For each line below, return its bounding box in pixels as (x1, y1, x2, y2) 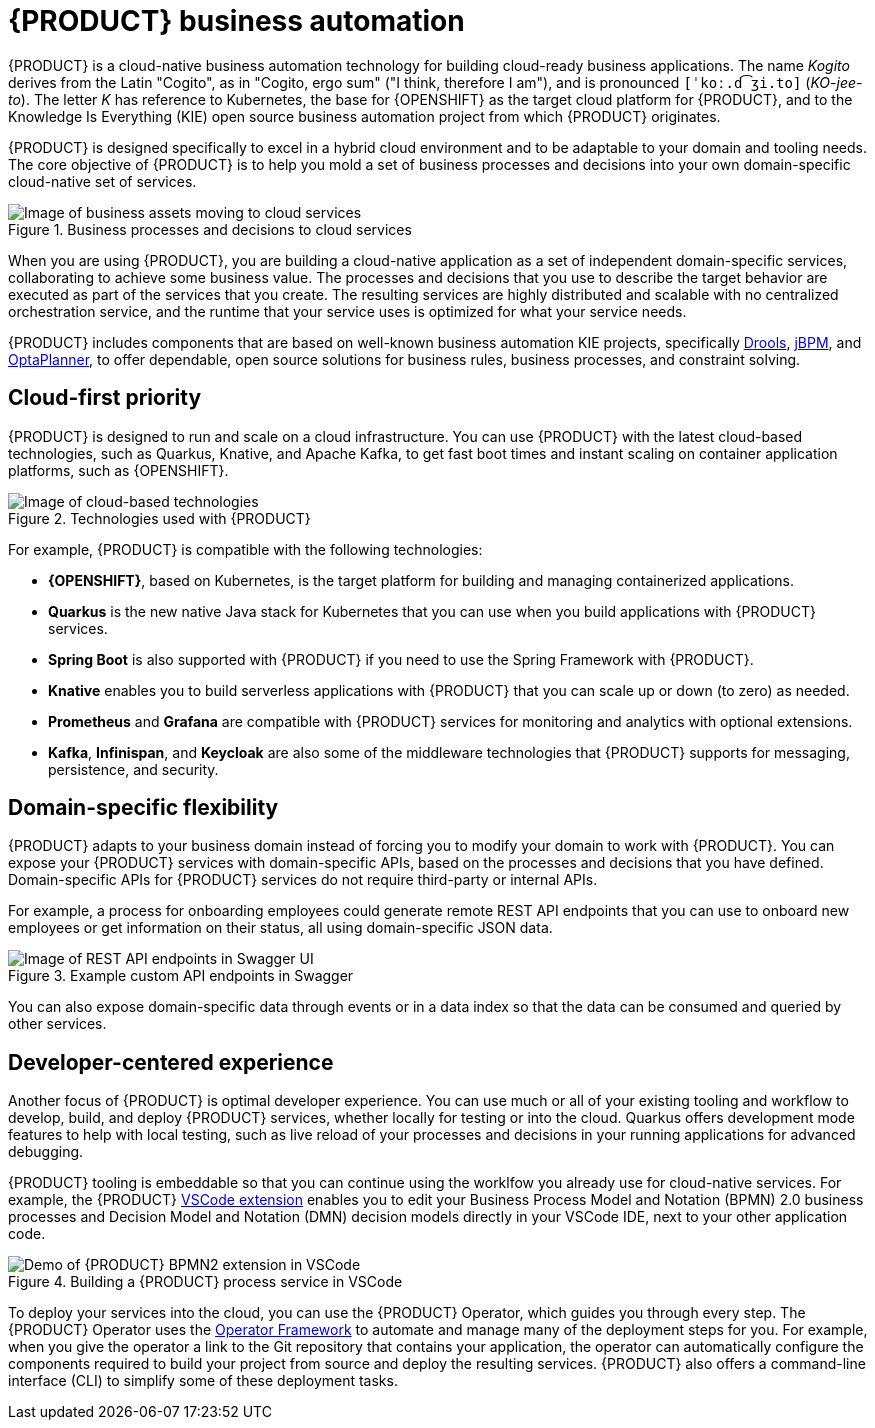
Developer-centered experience (8, 1049, 334, 1075)
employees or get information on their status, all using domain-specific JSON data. (8, 919, 553, 937)
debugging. (8, 1143, 84, 1161)
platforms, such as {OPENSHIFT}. (8, 461, 229, 479)
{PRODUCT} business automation (8, 4, 465, 38)
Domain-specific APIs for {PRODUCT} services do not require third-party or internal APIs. (8, 871, 598, 889)
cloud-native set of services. (8, 172, 197, 190)
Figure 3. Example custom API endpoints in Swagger (8, 967, 354, 985)
